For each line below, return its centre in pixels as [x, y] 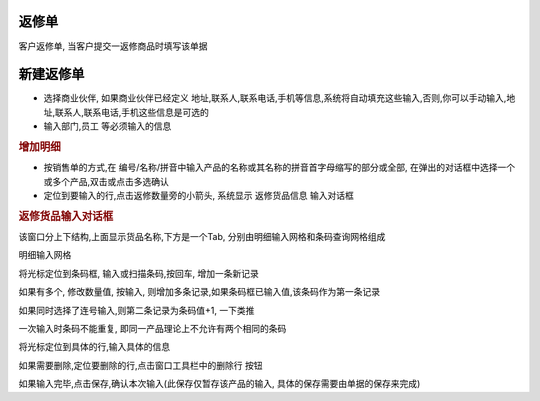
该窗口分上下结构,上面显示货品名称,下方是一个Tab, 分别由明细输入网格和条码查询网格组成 [202, 237]
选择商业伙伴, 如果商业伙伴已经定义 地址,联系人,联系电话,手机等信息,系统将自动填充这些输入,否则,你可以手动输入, [275, 98]
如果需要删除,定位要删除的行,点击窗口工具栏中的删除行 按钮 [141, 365]
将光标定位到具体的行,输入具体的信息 [94, 347]
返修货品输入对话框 [66, 216]
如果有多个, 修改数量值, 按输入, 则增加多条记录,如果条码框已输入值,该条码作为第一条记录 [199, 292]
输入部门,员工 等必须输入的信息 [107, 126]
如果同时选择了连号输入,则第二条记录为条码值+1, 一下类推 [136, 310]
